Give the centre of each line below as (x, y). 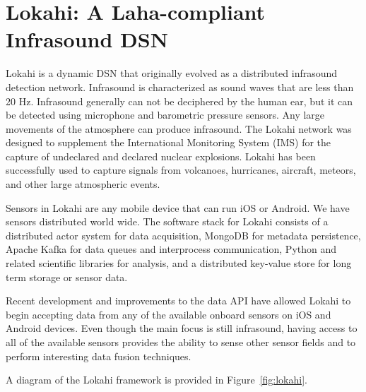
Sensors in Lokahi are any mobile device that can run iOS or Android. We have (178, 207)
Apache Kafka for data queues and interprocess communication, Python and (171, 249)
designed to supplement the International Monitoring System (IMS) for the (169, 142)
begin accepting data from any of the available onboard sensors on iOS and (169, 314)
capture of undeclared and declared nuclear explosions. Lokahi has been (161, 156)
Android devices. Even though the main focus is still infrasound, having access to (182, 328)
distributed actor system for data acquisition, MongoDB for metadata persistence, (183, 235)
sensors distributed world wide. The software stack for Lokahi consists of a (167, 221)
